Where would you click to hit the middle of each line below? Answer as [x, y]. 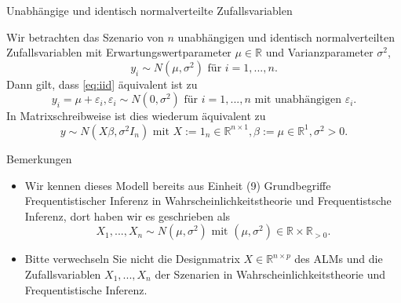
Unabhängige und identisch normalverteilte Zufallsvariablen [149, 10]
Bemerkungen [39, 158]
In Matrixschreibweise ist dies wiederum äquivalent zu [136, 116]
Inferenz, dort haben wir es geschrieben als [128, 215]
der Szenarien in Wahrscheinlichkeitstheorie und [270, 274]
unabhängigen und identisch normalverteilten [286, 37]
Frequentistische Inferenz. [86, 289]
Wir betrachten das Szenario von [85, 37]
